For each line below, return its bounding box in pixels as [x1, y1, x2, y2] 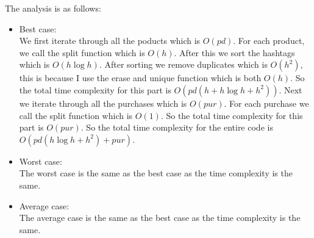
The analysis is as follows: [5, 2, 101, 14]
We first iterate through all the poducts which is [19, 34, 201, 47]
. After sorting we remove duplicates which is [99, 58, 268, 71]
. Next [279, 83, 302, 96]
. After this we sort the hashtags [174, 46, 295, 59]
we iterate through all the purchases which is [19, 96, 187, 109]
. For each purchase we [224, 96, 309, 109]
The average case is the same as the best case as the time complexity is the [19, 211, 301, 224]
